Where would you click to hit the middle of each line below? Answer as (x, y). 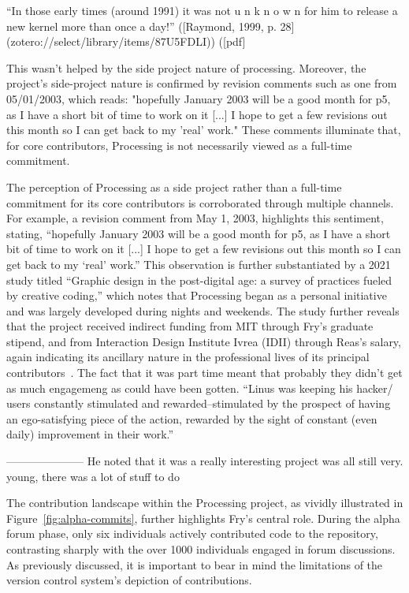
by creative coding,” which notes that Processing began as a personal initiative (197, 295)
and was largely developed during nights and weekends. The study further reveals (203, 310)
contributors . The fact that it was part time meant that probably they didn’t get (204, 373)
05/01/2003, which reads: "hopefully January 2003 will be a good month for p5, (199, 98)
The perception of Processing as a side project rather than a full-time (174, 186)
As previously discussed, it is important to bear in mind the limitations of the (195, 564)
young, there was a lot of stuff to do (93, 476)
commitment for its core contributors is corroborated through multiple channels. (200, 202)
